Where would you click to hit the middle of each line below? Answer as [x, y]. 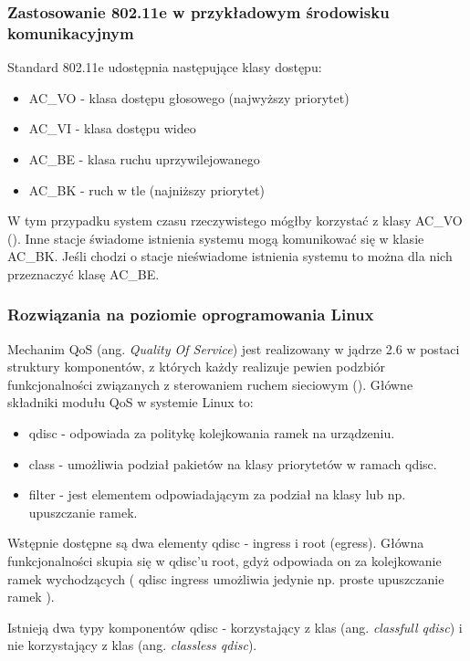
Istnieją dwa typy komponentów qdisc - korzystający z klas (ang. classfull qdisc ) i [235, 627]
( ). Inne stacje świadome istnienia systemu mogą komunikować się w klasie [216, 238]
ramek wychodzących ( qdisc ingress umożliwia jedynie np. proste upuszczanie [226, 578]
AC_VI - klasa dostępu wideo [112, 128]
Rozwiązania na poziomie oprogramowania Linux [191, 315]
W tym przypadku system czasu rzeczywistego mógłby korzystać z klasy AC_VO [235, 220]
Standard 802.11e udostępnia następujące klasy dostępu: [165, 67]
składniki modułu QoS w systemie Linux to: [131, 402]
